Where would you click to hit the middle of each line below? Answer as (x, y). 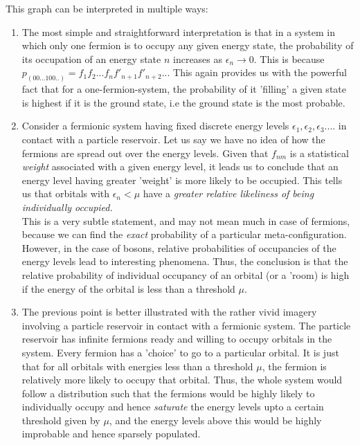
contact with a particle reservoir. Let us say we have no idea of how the (173, 139)
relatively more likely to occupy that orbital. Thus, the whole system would (182, 380)
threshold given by (61, 420)
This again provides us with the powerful (260, 72)
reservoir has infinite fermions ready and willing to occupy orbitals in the (177, 339)
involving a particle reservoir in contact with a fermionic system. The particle (186, 325)
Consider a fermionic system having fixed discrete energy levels (155, 126)
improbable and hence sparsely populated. (111, 434)
